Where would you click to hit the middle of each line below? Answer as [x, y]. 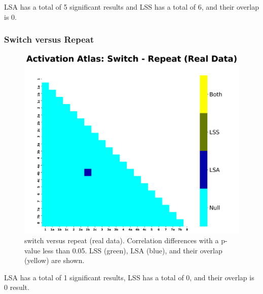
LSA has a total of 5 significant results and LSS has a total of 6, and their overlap [131, 7]
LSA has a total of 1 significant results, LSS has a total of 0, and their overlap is [129, 277]
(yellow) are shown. [54, 260]
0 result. [17, 287]
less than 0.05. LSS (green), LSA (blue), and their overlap [133, 250]
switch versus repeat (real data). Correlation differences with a [122, 240]
